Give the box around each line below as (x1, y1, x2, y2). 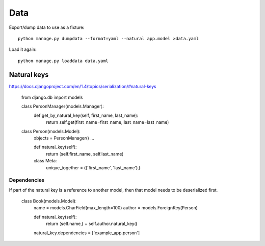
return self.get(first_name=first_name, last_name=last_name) (46, 119, 169, 125)
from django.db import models (21, 94, 83, 100)
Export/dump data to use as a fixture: (9, 24, 84, 30)
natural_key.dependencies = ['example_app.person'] (33, 230, 140, 236)
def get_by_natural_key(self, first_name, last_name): (33, 112, 138, 118)
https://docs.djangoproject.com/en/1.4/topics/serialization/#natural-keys (9, 83, 157, 89)
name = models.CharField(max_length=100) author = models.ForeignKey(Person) (33, 205, 198, 211)
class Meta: (33, 158, 57, 164)
